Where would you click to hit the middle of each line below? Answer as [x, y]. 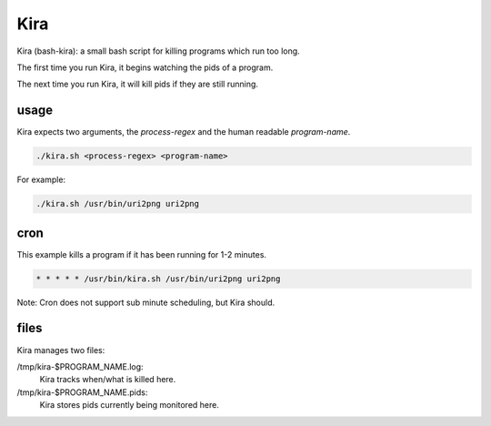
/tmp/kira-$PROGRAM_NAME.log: [80, 366]
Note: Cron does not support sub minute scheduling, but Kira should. [146, 302]
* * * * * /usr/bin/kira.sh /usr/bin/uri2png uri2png [158, 279]
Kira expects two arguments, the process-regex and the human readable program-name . [184, 132]
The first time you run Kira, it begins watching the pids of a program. [145, 67]
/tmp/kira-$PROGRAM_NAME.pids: [82, 392]
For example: [41, 180]
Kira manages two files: [61, 350]
